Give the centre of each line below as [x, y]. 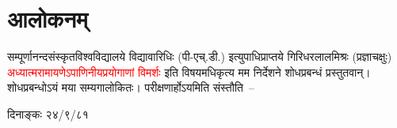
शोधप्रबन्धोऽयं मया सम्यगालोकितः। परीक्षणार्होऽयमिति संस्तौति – [131, 87]
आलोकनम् [48, 19]
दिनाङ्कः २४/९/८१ [48, 113]
